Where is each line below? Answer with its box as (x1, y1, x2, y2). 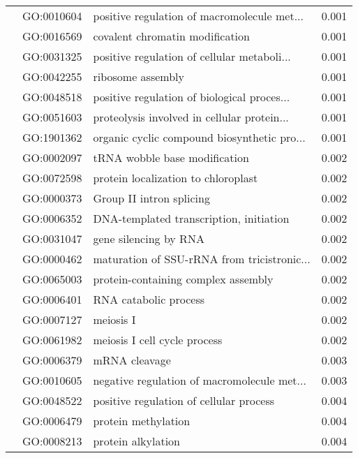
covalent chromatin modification (93, 28, 250, 44)
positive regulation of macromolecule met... (93, 8, 304, 24)
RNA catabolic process (93, 291, 205, 307)
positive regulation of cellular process (93, 392, 274, 408)
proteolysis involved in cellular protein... (93, 109, 289, 125)
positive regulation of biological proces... (93, 89, 290, 105)
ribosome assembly (93, 68, 184, 84)
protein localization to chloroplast (93, 170, 258, 186)
